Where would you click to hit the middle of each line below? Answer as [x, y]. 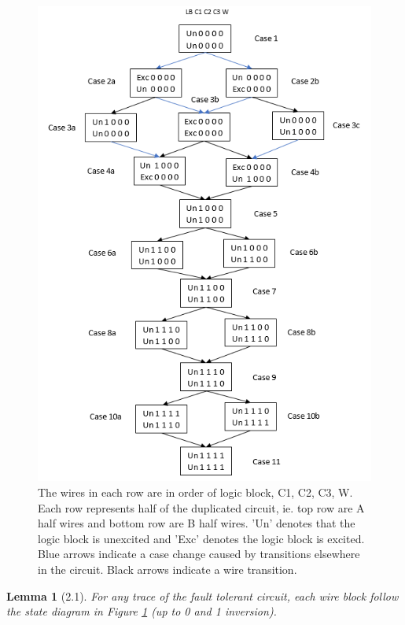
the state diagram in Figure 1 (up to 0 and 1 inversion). [142, 611]
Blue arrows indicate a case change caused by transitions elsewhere [199, 554]
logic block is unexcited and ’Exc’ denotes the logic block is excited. [201, 538]
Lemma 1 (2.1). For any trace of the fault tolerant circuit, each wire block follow [202, 595]
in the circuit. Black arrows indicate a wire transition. [168, 569]
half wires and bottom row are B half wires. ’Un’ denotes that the [197, 523]
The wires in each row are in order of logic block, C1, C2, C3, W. [195, 492]
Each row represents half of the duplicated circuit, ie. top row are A [201, 507]
